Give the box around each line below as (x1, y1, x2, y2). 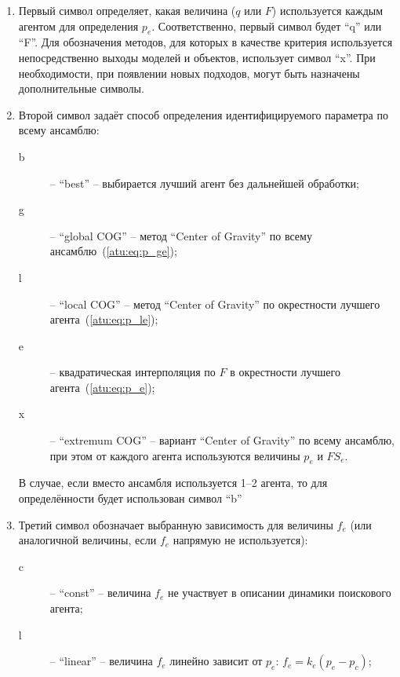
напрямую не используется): (173, 532, 308, 548)
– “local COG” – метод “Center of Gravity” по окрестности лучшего (49, 295, 380, 312)
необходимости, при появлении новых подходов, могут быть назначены (18, 64, 360, 81)
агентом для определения (18, 17, 139, 34)
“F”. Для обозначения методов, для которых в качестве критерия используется (18, 34, 393, 50)
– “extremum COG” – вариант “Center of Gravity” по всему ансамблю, (49, 432, 395, 448)
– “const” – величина (49, 584, 151, 601)
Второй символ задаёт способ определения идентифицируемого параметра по (18, 106, 388, 123)
